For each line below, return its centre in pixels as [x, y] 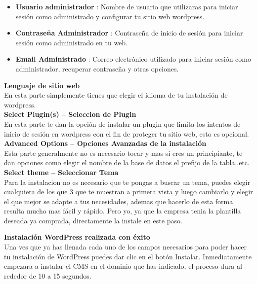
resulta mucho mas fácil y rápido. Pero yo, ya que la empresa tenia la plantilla [123, 211]
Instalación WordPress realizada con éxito [77, 237]
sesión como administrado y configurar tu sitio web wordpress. [110, 16]
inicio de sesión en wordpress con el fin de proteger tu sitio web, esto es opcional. [127, 133]
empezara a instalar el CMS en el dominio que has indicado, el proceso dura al [123, 266]
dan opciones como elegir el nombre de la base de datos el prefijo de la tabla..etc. [127, 162]
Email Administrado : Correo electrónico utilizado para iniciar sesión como [133, 59]
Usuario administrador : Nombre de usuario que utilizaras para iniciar [127, 6]
